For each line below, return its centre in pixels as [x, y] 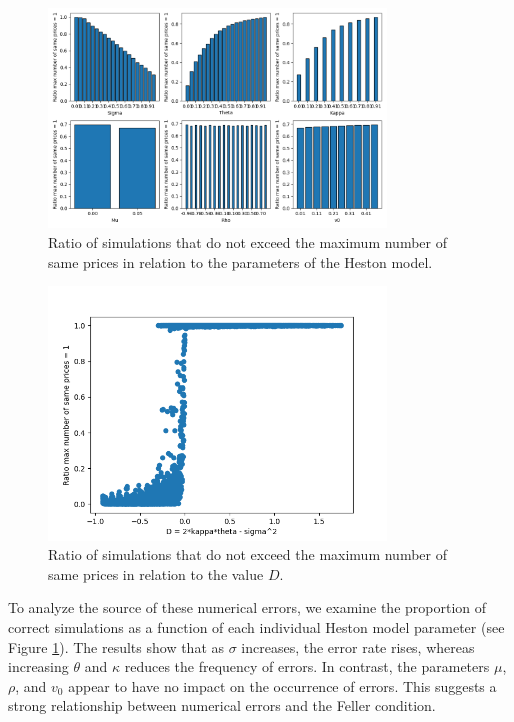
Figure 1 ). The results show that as [116, 646]
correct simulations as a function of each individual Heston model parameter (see [256, 627]
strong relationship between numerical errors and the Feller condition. [222, 705]
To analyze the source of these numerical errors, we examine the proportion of [247, 607]
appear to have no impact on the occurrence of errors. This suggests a [282, 685]
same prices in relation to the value [156, 573]
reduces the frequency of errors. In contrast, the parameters [307, 666]
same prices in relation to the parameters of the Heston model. [240, 261]
